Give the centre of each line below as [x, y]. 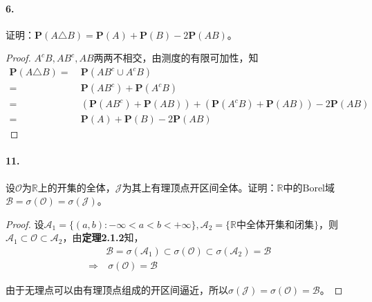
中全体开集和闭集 [275, 225]
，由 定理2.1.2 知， [103, 237]
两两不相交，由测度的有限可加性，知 [176, 58]
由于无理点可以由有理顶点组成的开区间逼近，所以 [117, 289]
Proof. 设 [25, 224]
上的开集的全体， [76, 187]
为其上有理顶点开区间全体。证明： [199, 187]
